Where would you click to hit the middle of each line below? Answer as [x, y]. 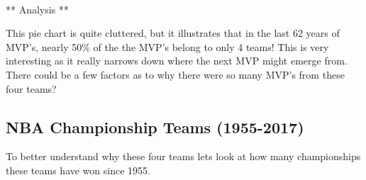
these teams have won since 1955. [78, 170]
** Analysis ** [37, 9]
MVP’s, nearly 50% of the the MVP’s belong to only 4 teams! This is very [167, 46]
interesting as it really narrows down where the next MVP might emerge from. [177, 61]
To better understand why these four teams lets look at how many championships [183, 156]
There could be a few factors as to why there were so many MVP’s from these [175, 74]
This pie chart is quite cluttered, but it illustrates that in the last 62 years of [173, 33]
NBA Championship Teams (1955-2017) [155, 126]
